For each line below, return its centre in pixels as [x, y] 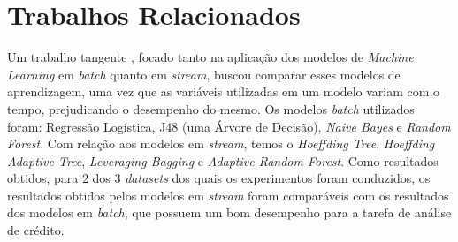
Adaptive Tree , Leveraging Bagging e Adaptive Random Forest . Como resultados [223, 160]
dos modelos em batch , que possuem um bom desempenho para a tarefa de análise [229, 212]
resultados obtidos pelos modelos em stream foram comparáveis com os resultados [228, 195]
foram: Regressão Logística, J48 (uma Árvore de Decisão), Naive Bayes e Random [229, 126]
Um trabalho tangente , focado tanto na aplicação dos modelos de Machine [210, 57]
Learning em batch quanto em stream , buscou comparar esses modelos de [204, 74]
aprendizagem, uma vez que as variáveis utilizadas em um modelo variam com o [224, 91]
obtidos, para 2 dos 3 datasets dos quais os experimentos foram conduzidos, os [219, 178]
